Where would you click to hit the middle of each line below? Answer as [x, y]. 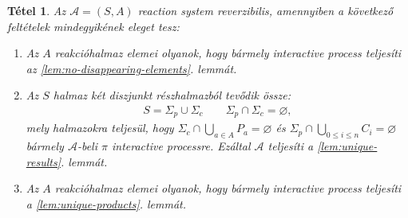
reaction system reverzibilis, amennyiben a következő [265, 10]
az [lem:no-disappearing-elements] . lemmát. [131, 68]
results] [43, 161]
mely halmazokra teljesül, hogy [100, 128]
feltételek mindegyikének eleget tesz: [93, 26]
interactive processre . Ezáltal [181, 146]
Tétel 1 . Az [37, 10]
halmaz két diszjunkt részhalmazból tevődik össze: [172, 95]
